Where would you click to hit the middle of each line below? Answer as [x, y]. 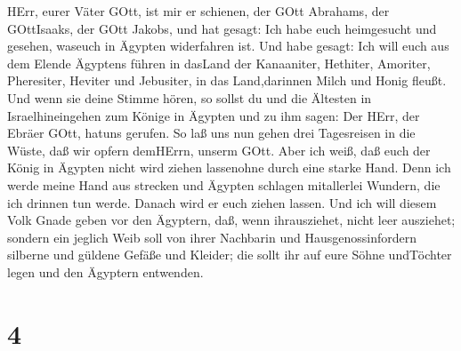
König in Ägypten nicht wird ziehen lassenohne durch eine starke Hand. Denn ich [229, 168]
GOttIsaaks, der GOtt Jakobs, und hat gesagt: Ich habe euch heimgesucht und [222, 28]
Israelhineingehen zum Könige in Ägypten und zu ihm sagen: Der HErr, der [214, 115]
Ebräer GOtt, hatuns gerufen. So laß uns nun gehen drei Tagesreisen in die [211, 133]
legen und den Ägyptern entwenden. [105, 271]
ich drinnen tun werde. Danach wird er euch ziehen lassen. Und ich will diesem [222, 202]
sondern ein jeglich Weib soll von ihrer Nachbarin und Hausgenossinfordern [212, 237]
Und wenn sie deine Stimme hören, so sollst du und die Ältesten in [190, 97]
